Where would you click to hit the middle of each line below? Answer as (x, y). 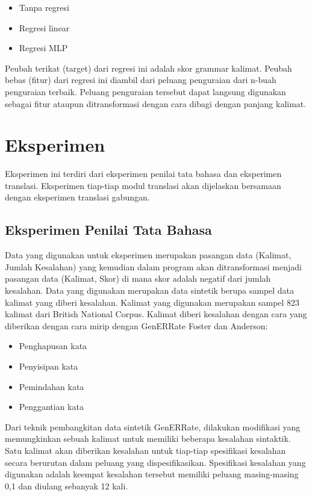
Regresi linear (44, 27)
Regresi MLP (43, 48)
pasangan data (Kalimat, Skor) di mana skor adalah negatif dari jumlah (138, 278)
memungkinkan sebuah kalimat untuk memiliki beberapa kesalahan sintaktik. (148, 439)
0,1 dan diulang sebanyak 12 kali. (67, 485)
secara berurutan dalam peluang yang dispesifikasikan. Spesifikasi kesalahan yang (155, 462)
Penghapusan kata (53, 346)
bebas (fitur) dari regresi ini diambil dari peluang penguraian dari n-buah (141, 80)
